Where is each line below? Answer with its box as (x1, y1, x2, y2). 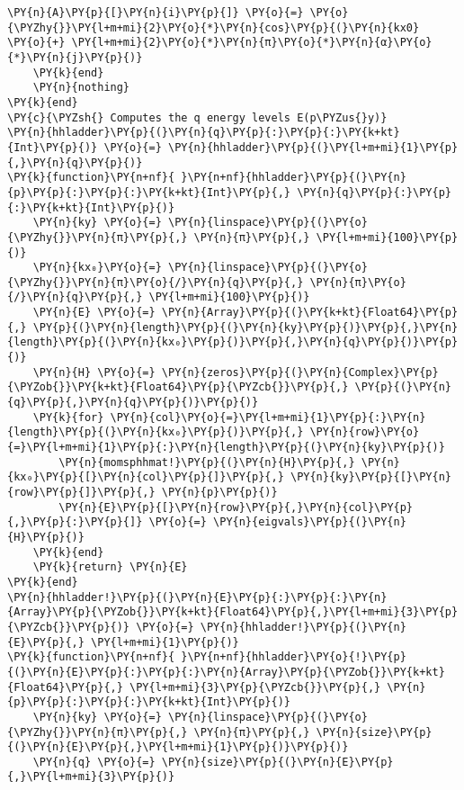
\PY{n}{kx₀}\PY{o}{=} (32, 261, 162, 274)
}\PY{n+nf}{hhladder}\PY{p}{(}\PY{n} (181, 171, 406, 184)
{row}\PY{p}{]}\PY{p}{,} (7, 486, 156, 498)
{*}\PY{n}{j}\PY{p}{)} (7, 50, 143, 64)
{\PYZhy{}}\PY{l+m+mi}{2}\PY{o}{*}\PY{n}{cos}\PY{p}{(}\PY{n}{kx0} (7, 21, 420, 34)
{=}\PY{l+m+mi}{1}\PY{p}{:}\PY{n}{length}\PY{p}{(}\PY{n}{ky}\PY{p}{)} (7, 441, 445, 454)
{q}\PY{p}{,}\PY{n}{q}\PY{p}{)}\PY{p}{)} (7, 396, 259, 409)
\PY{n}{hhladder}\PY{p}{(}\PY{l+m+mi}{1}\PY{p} (167, 140, 459, 154)
